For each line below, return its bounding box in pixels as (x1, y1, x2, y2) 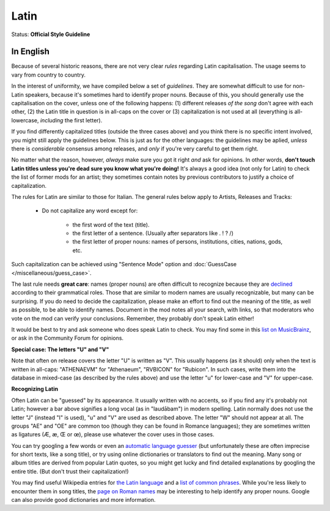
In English (11, 47, 50, 57)
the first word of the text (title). (72, 221, 150, 228)
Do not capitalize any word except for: (42, 207, 138, 214)
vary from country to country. (11, 71, 86, 78)
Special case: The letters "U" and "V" (11, 346, 109, 353)
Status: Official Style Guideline (11, 31, 90, 38)
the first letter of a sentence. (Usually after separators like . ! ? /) (72, 229, 234, 237)
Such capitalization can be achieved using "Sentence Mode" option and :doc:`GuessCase (11, 261, 237, 268)
